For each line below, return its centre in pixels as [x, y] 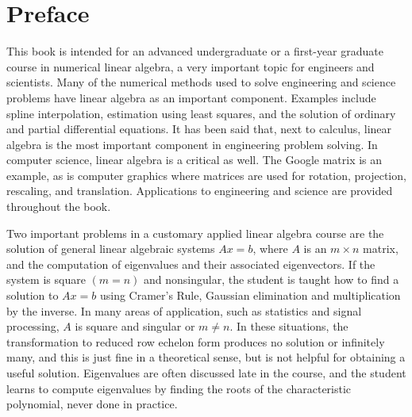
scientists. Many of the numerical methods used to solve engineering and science [201, 82]
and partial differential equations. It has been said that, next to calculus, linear [199, 129]
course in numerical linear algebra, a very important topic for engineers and [191, 66]
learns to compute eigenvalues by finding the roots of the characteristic [179, 388]
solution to [33, 295]
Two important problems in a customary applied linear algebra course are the [195, 233]
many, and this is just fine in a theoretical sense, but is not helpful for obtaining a [206, 357]
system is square [46, 279]
